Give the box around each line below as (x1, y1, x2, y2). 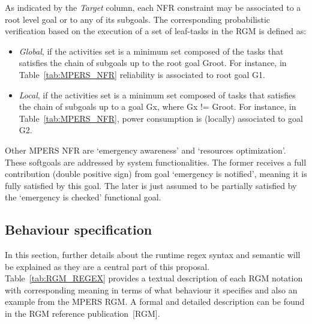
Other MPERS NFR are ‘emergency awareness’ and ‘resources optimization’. (5, 143, 286, 156)
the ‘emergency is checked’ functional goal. (5, 191, 161, 203)
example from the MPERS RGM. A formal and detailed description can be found (5, 295, 305, 308)
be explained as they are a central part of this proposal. (5, 260, 210, 272)
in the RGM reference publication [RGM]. (5, 307, 160, 320)
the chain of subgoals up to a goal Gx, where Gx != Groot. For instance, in (19, 100, 296, 113)
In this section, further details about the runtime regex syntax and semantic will (5, 248, 301, 261)
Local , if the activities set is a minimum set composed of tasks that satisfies (19, 88, 296, 101)
